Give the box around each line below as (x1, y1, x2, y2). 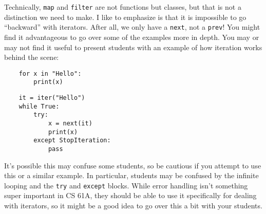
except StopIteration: (33, 137, 111, 144)
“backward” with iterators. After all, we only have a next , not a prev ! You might (4, 22, 260, 32)
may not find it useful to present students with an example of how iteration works (4, 41, 262, 52)
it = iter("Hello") (18, 94, 85, 101)
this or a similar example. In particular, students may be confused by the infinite (4, 170, 259, 181)
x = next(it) (48, 119, 92, 127)
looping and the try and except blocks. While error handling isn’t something (4, 180, 248, 190)
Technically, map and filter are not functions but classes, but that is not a (4, 2, 241, 12)
